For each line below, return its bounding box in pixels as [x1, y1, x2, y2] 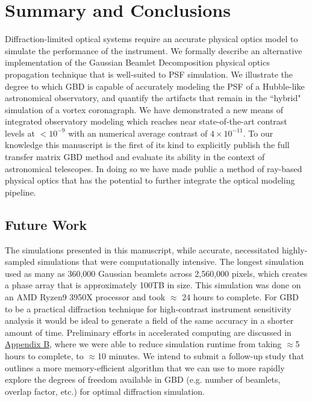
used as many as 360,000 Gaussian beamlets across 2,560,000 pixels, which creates [5, 267, 308, 279]
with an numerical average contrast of [68, 126, 208, 139]
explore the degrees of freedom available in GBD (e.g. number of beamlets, [5, 373, 281, 386]
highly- [281, 243, 308, 256]
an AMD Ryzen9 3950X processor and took [5, 291, 166, 303]
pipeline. [5, 185, 36, 198]
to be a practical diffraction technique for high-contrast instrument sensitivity [5, 302, 292, 315]
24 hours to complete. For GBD [182, 291, 299, 303]
